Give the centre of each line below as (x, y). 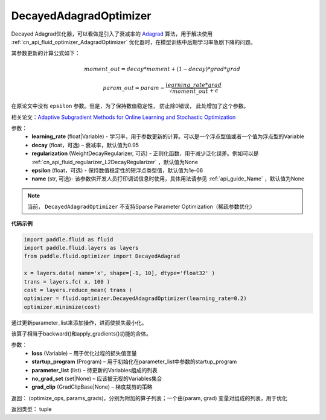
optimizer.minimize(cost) (62, 307)
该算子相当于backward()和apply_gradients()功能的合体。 (81, 334)
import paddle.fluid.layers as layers (81, 248)
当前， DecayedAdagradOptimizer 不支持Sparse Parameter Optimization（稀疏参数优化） (142, 207)
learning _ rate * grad (194, 85)
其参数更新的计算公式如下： (46, 53)
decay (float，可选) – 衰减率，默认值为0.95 (85, 145)
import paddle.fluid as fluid (69, 239)
